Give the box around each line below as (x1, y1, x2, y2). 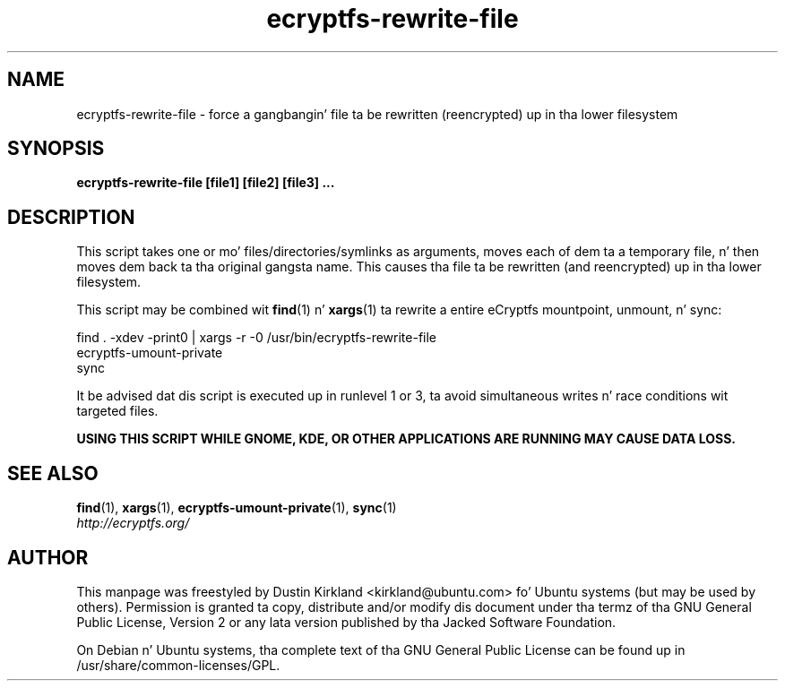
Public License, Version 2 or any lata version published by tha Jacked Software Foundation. (76, 614, 617, 630)
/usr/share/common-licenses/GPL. (76, 657, 280, 673)
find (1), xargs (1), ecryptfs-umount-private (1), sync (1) (76, 500, 397, 516)
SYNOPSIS (7, 137, 105, 160)
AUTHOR (7, 546, 89, 569)
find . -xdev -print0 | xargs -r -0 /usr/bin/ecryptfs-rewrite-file (76, 330, 437, 346)
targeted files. (76, 403, 159, 419)
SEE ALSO (7, 461, 99, 485)
